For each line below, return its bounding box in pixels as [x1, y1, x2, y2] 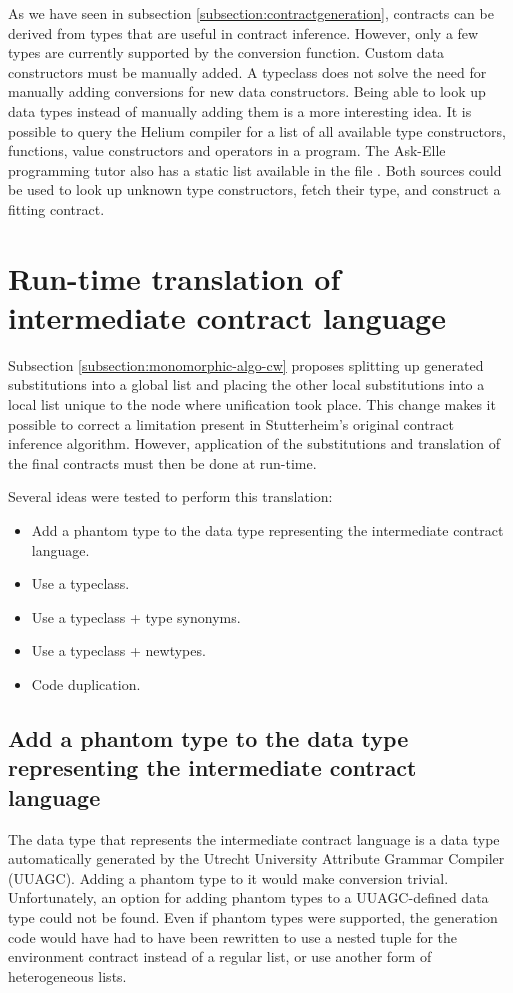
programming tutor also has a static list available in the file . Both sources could [8, 159, 502, 180]
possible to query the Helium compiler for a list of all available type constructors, [8, 120, 506, 141]
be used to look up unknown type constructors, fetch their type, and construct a [8, 179, 501, 200]
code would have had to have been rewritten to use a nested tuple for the [8, 926, 458, 947]
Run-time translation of [8, 257, 341, 298]
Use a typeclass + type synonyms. [31, 606, 241, 627]
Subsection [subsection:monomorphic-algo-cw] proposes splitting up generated [8, 354, 484, 375]
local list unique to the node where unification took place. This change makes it [8, 394, 496, 415]
